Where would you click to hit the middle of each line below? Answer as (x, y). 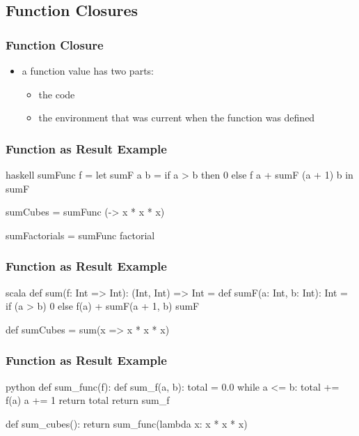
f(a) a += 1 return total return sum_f (88, 400)
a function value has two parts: (88, 70)
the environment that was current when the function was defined (177, 118)
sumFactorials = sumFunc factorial (80, 235)
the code (57, 94)
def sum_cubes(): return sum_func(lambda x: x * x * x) (127, 423)
